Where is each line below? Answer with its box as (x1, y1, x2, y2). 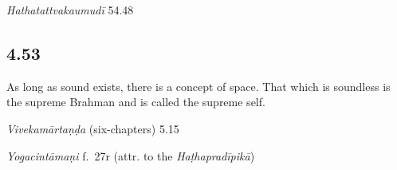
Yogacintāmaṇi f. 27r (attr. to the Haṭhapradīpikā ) (6, 147, 255, 164)
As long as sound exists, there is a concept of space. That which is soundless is (6, 77, 391, 94)
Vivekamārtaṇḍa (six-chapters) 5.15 (6, 120, 179, 136)
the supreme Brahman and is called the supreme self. (6, 93, 265, 110)
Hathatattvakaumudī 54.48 (6, 2, 134, 18)
